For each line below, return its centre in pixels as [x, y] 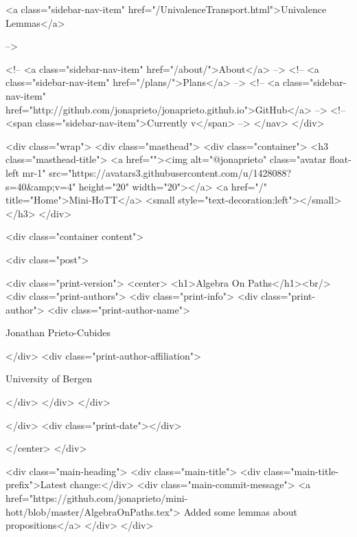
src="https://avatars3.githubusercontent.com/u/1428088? [170, 172]
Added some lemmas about [241, 511]
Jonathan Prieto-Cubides [58, 332]
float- [340, 159]
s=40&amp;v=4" [41, 186]
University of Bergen [49, 379]
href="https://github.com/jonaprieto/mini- [97, 498]
